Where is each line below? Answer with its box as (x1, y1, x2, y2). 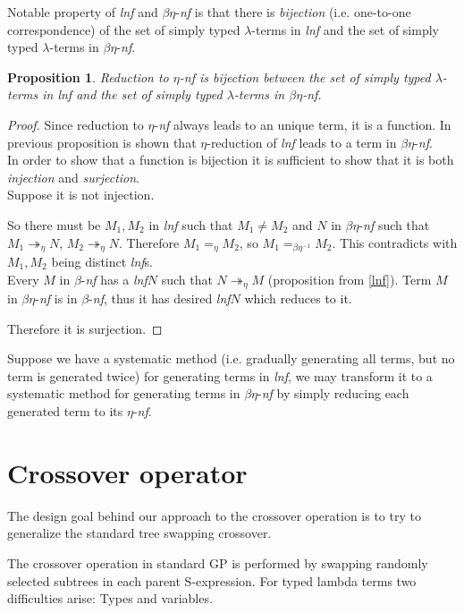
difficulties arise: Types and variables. (7, 589, 213, 608)
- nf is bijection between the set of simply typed (179, 67, 431, 86)
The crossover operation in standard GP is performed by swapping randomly (7, 553, 428, 572)
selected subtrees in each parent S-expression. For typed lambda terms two (7, 571, 417, 590)
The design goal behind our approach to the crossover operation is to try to (7, 506, 421, 524)
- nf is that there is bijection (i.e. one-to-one (175, 3, 411, 21)
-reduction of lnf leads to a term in (207, 132, 397, 151)
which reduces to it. (244, 289, 352, 308)
